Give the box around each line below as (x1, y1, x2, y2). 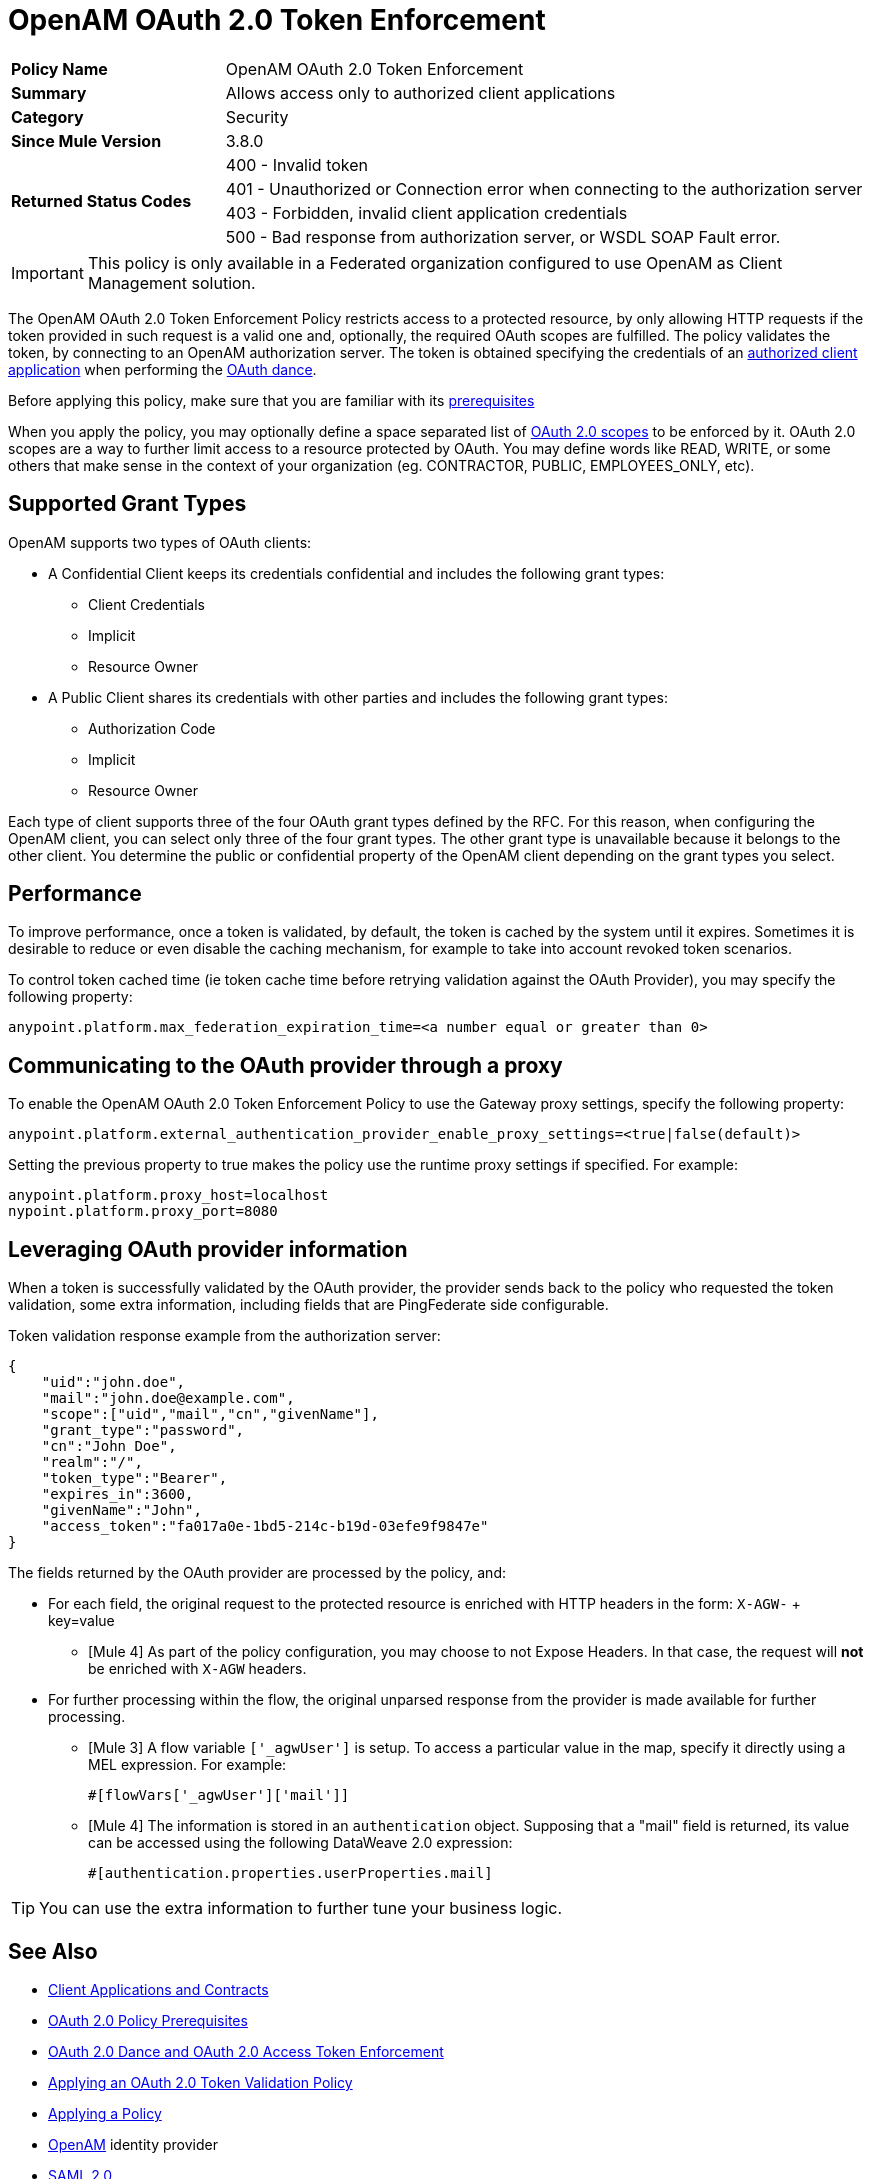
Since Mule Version (11, 130, 162, 151)
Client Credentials (88, 595, 206, 613)
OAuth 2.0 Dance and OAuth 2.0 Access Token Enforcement (48, 2042, 444, 2060)
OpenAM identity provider (48, 2135, 218, 2153)
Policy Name (11, 58, 108, 79)
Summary (11, 82, 87, 103)
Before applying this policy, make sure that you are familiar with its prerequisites (8, 391, 535, 409)
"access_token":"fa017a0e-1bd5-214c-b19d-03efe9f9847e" (41, 1518, 489, 1535)
